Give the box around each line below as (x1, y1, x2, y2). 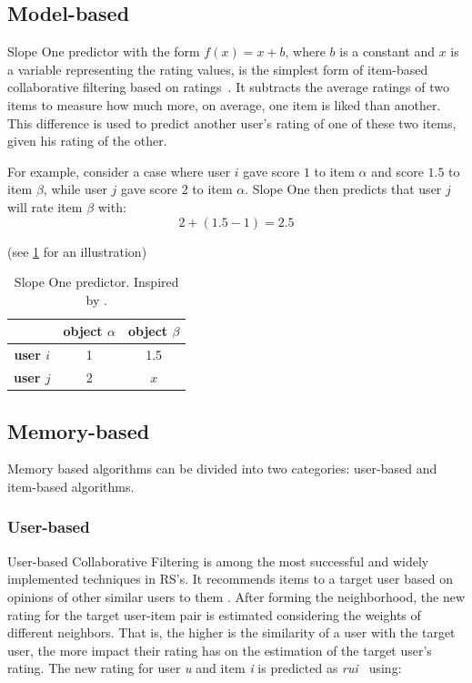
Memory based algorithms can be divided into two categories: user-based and (7, 459, 437, 478)
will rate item (7, 197, 83, 216)
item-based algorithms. (7, 476, 135, 495)
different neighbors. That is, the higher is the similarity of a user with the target (7, 623, 456, 642)
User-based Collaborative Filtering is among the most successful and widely (7, 551, 429, 570)
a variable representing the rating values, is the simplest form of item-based (7, 59, 428, 78)
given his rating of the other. (7, 131, 167, 150)
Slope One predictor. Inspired (14, 272, 179, 291)
